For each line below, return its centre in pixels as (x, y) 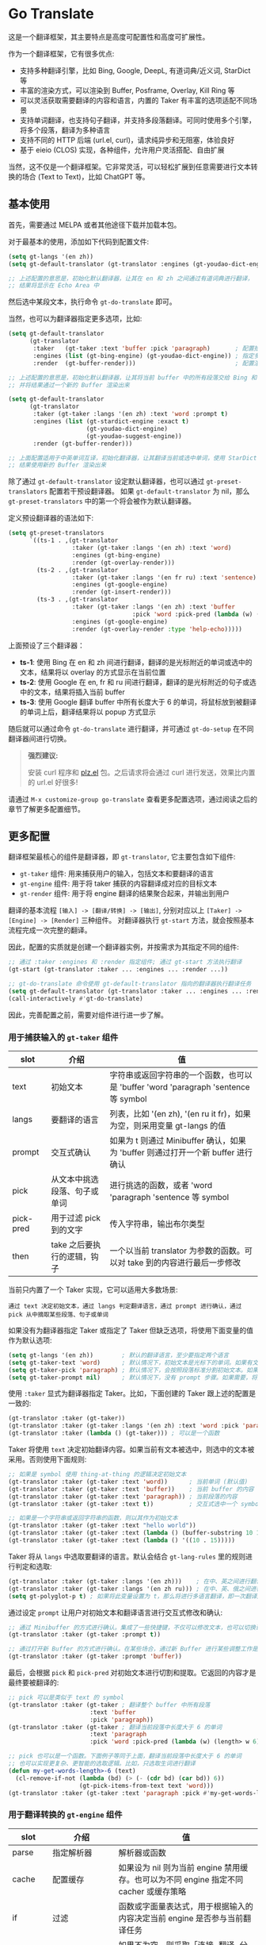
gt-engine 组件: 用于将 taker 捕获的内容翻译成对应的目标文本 (118, 884)
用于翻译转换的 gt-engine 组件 (65, 1815)
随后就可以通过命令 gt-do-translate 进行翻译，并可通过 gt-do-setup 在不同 (131, 728)
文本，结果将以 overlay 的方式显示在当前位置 (93, 672)
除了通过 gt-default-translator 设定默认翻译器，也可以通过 (106, 482)
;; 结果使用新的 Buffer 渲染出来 (57, 465)
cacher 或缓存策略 (152, 1891)
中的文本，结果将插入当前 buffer (72, 692)
